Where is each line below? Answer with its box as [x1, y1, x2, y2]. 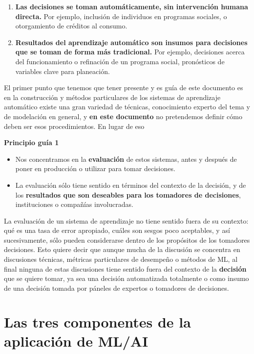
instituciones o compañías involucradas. [15, 199, 133, 209]
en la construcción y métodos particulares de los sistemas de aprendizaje [4, 92, 221, 102]
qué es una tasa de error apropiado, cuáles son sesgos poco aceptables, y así [4, 225, 230, 235]
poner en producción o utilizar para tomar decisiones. [15, 163, 175, 174]
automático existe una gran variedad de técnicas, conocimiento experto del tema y [4, 101, 250, 112]
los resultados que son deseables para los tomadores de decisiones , [15, 189, 241, 200]
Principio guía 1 [4, 137, 59, 148]
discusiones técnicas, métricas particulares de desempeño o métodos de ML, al [4, 254, 238, 264]
